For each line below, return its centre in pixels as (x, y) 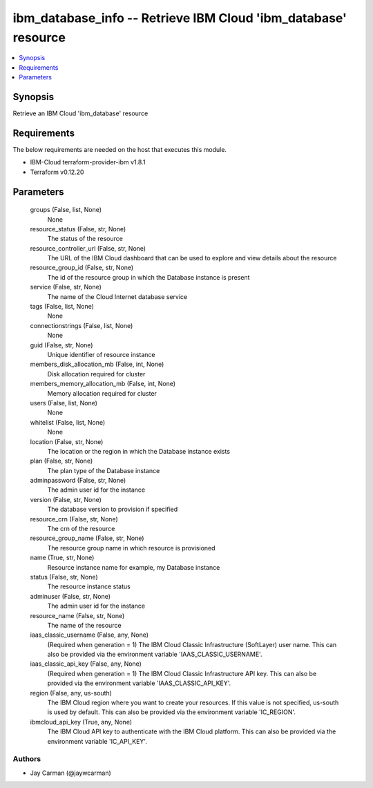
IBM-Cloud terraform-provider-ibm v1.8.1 (88, 162)
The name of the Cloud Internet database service (117, 296)
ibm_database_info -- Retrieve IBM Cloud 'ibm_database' (180, 18)
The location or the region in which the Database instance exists (139, 451)
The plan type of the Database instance (104, 470)
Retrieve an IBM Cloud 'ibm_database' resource (80, 113)
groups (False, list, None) (66, 210)
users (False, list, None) (64, 403)
